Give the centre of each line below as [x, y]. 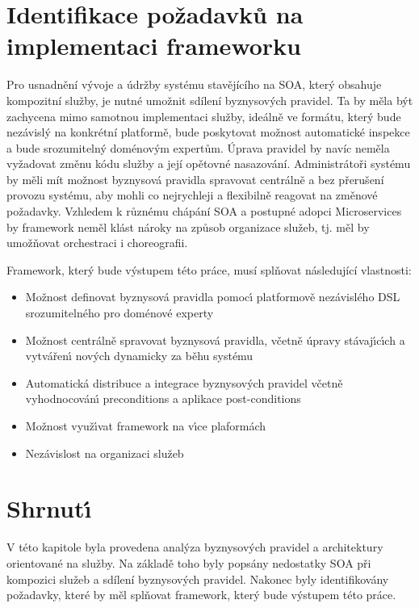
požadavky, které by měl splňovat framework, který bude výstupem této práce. [201, 595]
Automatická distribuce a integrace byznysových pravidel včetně [184, 382]
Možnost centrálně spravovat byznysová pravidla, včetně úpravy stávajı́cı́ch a [215, 340]
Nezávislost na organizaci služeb [105, 453]
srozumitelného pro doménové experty [119, 313]
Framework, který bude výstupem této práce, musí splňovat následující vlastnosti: [209, 269]
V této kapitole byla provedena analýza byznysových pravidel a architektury [195, 547]
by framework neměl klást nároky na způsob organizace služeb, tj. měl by [188, 226]
